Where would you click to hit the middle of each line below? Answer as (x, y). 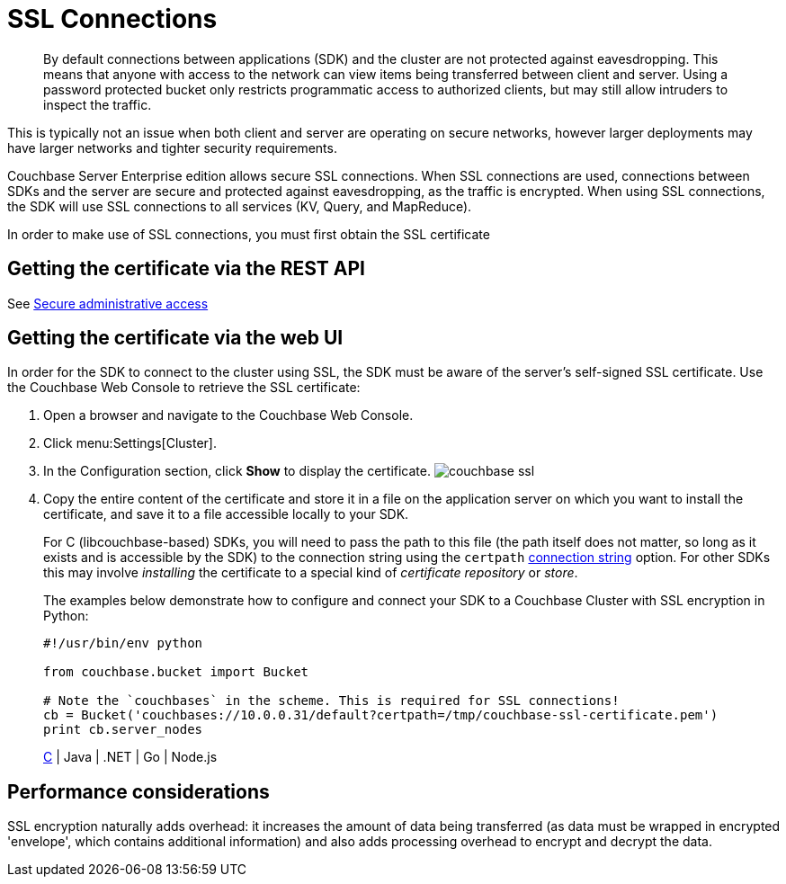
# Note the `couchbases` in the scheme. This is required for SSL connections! (331, 701)
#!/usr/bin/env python (123, 643)
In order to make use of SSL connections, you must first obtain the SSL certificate (249, 234)
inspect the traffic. (98, 104)
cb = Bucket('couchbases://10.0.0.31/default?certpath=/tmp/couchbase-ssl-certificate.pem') (381, 715)
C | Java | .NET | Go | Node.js (130, 757)
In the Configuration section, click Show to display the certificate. (237, 471)
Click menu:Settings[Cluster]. (130, 443)
